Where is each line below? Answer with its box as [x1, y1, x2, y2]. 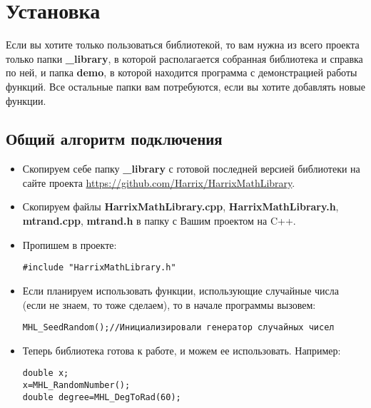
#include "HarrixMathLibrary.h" [22, 262, 176, 273]
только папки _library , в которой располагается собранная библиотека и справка [6, 51, 363, 66]
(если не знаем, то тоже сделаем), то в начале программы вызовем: [22, 297, 316, 312]
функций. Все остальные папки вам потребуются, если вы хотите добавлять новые [6, 78, 365, 93]
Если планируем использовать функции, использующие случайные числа [22, 282, 339, 297]
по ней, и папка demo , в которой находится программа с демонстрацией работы [6, 65, 357, 80]
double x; [22, 368, 69, 379]
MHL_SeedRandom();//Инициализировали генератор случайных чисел [22, 322, 335, 333]
